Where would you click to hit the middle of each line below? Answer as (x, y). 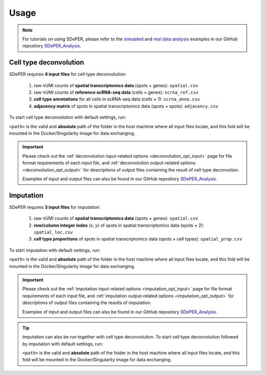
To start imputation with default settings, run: (55, 250)
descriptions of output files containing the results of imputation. (87, 303)
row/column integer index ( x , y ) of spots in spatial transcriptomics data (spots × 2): (119, 225)
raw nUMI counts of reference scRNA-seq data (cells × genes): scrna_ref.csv (116, 92)
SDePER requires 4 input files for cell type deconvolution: (68, 74)
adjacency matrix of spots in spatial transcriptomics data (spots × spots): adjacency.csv (126, 106)
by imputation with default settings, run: (63, 344)
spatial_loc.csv (53, 232)
